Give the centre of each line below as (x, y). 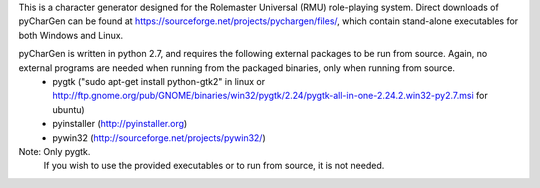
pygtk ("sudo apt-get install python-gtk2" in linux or (158, 81)
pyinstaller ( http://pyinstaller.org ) (120, 124)
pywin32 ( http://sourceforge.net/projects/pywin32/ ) (159, 137)
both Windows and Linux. (71, 35)
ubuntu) (68, 109)
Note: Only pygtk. (54, 151)
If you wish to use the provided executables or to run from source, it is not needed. (214, 166)
